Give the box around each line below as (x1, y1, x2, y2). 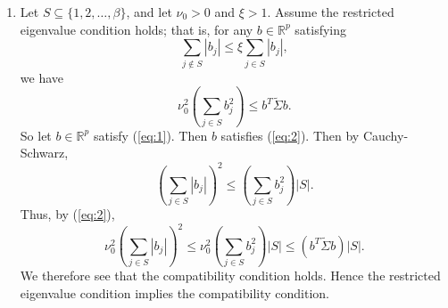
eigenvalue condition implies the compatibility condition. (20, 283, 330, 302)
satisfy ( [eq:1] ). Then (93, 126, 208, 144)
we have (20, 68, 63, 86)
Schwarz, (20, 143, 69, 162)
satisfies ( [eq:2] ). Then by (220, 126, 360, 144)
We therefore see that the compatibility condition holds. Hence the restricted (20, 266, 441, 285)
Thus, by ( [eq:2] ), (20, 205, 115, 223)
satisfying (295, 20, 347, 38)
